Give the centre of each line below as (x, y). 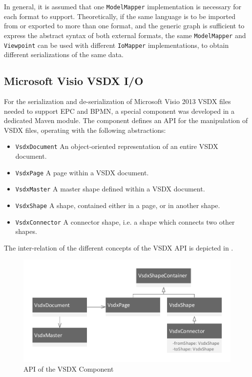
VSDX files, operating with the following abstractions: (85, 130)
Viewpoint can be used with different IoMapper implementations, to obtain (116, 45)
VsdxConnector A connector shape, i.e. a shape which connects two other (125, 221)
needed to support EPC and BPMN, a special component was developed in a (119, 111)
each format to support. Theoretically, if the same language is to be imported (120, 16)
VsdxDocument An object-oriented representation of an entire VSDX (117, 146)
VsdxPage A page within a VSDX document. (82, 172)
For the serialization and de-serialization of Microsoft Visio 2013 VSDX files (117, 101)
